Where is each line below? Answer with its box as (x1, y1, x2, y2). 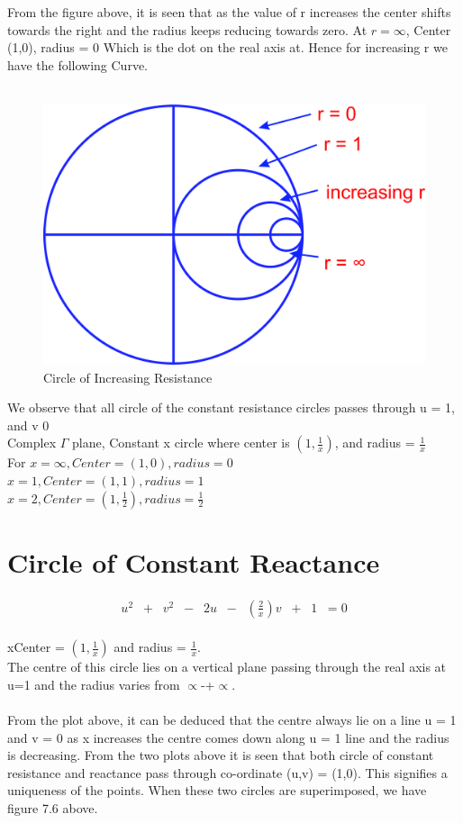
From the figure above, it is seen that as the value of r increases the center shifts (7, 3, 451, 21)
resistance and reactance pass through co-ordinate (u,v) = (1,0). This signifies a (7, 763, 448, 782)
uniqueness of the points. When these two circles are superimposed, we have (7, 781, 427, 800)
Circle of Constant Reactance (7, 543, 380, 580)
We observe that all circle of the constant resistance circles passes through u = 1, (7, 398, 455, 417)
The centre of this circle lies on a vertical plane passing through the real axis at (7, 657, 447, 676)
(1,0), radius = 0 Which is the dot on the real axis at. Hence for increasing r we (7, 38, 448, 57)
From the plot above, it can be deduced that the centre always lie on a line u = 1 (7, 710, 457, 729)
